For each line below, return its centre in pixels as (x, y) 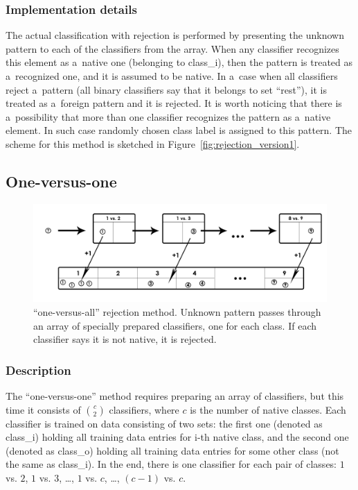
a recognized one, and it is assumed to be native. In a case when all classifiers (172, 76)
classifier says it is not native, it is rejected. (125, 339)
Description (38, 370)
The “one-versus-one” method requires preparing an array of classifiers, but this (175, 395)
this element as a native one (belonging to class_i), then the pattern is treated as (179, 62)
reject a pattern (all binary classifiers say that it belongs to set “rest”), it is (166, 89)
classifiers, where (144, 409)
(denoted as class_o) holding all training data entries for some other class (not (172, 450)
